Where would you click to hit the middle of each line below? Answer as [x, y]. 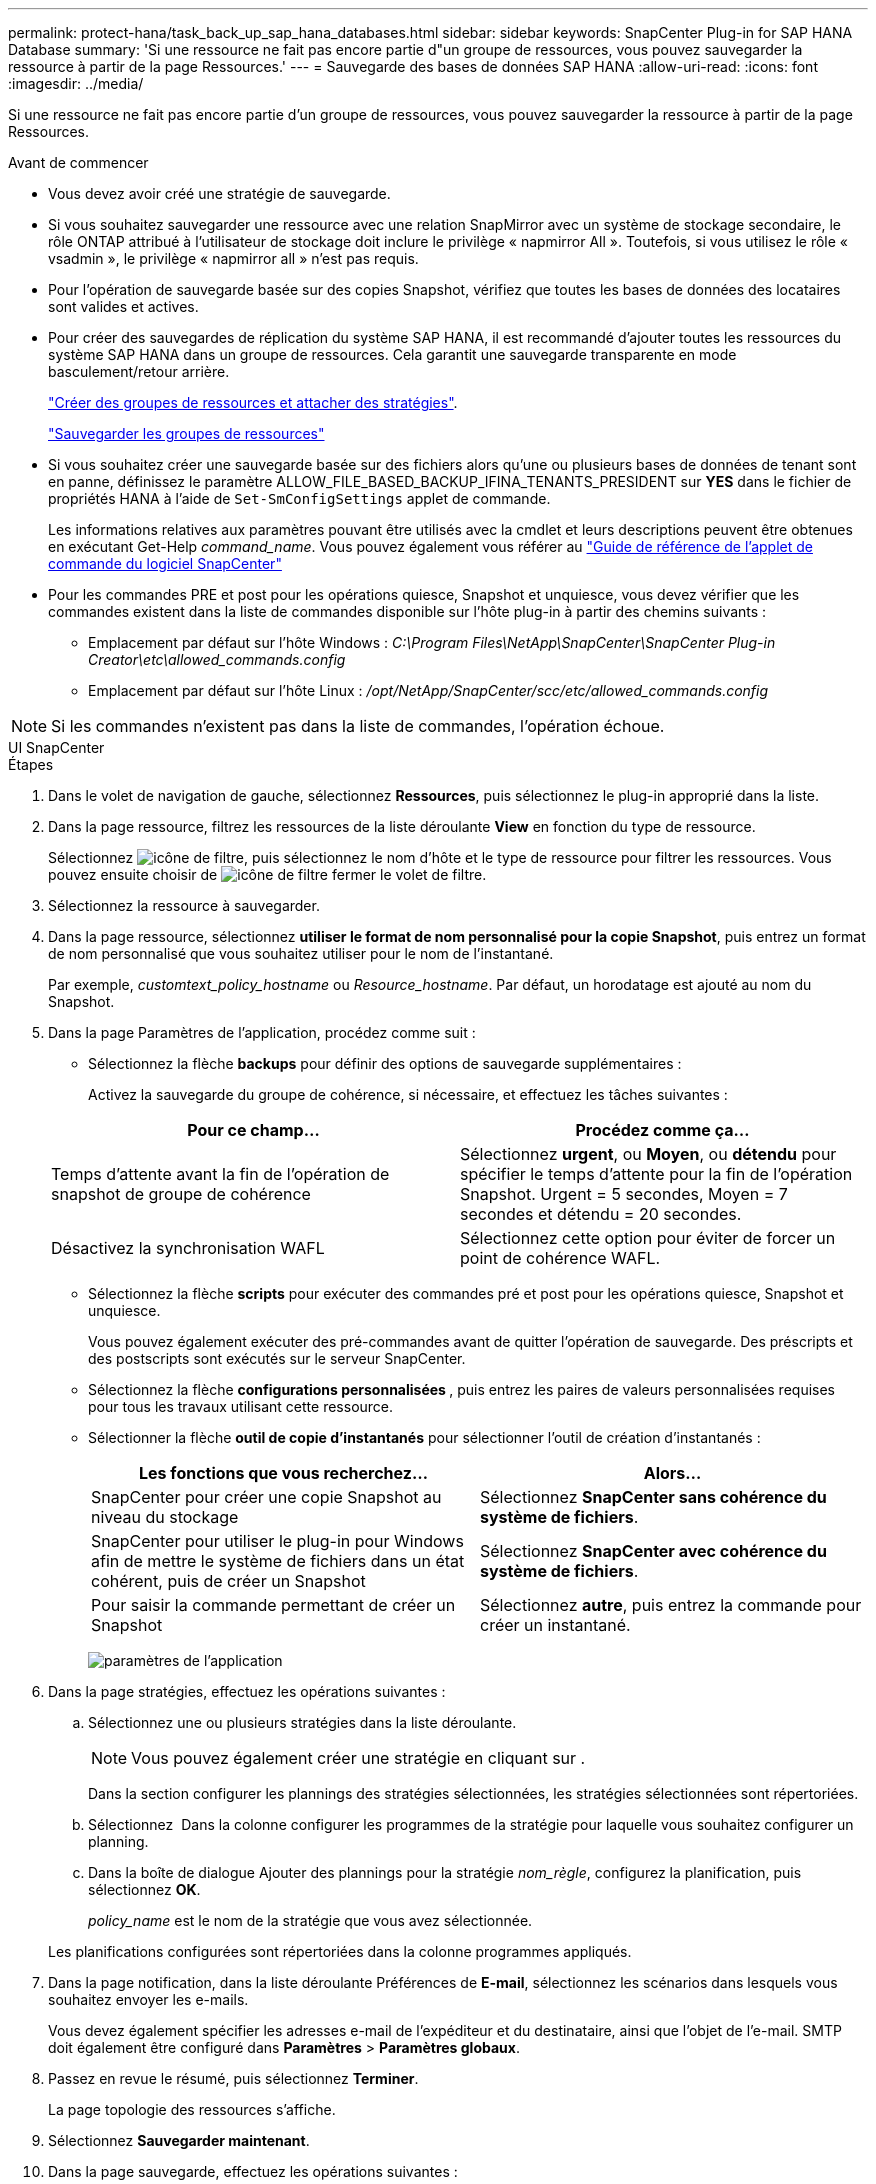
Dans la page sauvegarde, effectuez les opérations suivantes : [253, 2171]
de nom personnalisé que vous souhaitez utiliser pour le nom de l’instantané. [301, 953]
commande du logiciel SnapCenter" [165, 563]
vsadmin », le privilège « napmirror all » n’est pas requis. [233, 258]
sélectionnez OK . [144, 1889]
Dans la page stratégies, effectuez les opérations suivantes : [247, 1691]
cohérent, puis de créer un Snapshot [228, 1581]
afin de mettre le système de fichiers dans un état [278, 1561]
